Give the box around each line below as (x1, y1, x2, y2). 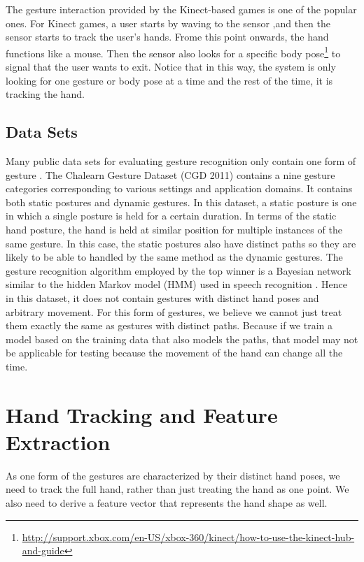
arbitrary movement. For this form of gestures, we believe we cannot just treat (6, 304, 342, 319)
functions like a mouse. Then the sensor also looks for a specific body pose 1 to (6, 43, 341, 60)
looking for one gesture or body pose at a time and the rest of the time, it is (6, 73, 333, 87)
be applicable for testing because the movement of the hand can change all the (6, 345, 343, 360)
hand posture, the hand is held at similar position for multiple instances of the (6, 222, 342, 236)
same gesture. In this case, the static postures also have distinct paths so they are (6, 236, 356, 250)
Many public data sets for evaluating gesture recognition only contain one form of (6, 154, 356, 168)
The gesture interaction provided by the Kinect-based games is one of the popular (6, 2, 357, 16)
